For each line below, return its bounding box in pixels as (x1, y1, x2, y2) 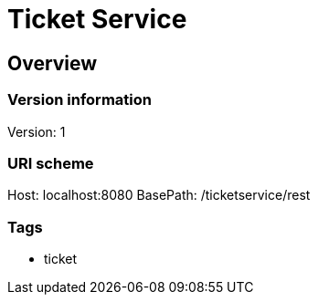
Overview (7, 51, 98, 75)
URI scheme (7, 153, 94, 172)
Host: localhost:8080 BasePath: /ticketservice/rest (7, 187, 311, 203)
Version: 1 (7, 123, 66, 140)
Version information (7, 90, 152, 109)
